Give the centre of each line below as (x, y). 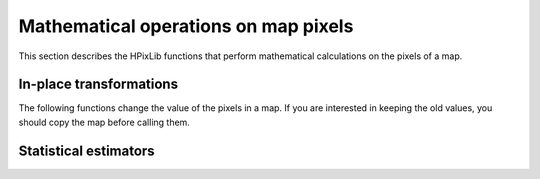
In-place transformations (98, 84)
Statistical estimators (86, 150)
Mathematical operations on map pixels (186, 26)
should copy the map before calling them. (104, 122)
